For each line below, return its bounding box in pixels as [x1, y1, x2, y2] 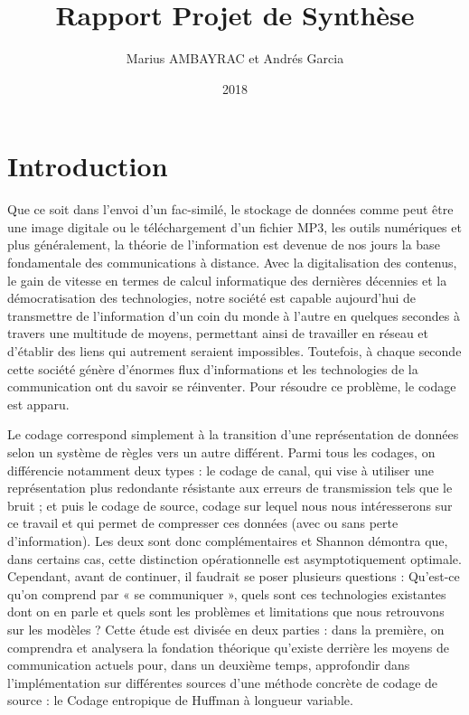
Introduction [7, 147, 168, 184]
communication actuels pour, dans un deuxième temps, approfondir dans [7, 655, 410, 674]
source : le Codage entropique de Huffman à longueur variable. [7, 691, 353, 710]
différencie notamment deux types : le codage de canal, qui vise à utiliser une [7, 460, 434, 479]
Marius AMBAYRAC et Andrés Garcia [126, 49, 344, 68]
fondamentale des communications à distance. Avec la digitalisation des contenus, [7, 253, 457, 272]
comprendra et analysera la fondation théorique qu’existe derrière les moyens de [7, 637, 450, 656]
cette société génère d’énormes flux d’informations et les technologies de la [7, 359, 418, 378]
